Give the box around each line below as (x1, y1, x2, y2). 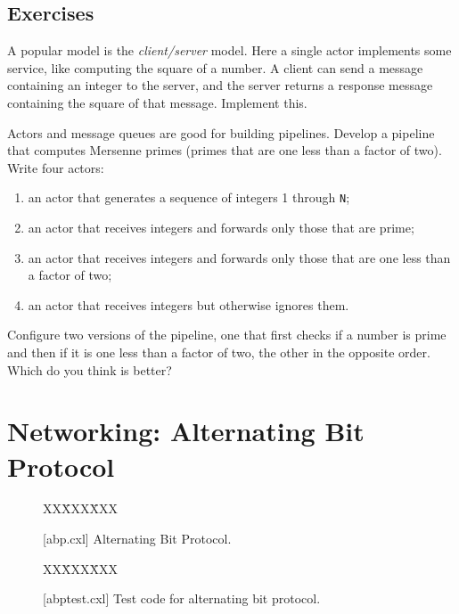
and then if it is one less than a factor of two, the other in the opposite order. (7, 342, 430, 361)
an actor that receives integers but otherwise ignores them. (28, 295, 349, 314)
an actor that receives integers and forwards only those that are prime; (28, 218, 414, 237)
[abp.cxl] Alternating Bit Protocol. (43, 529, 232, 548)
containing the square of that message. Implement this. (7, 93, 307, 111)
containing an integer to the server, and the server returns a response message (7, 76, 433, 94)
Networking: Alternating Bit (7, 413, 365, 449)
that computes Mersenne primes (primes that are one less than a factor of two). (7, 141, 442, 160)
